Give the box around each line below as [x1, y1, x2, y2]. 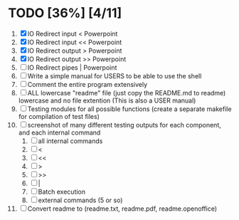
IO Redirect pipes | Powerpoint [27, 63, 117, 72]
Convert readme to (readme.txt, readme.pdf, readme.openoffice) [27, 204, 218, 213]
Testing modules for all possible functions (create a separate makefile [27, 105, 232, 113]
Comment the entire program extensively [27, 80, 148, 88]
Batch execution [38, 187, 86, 196]
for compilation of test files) [18, 112, 100, 120]
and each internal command [18, 128, 101, 137]
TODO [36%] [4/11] [8, 5, 122, 21]
